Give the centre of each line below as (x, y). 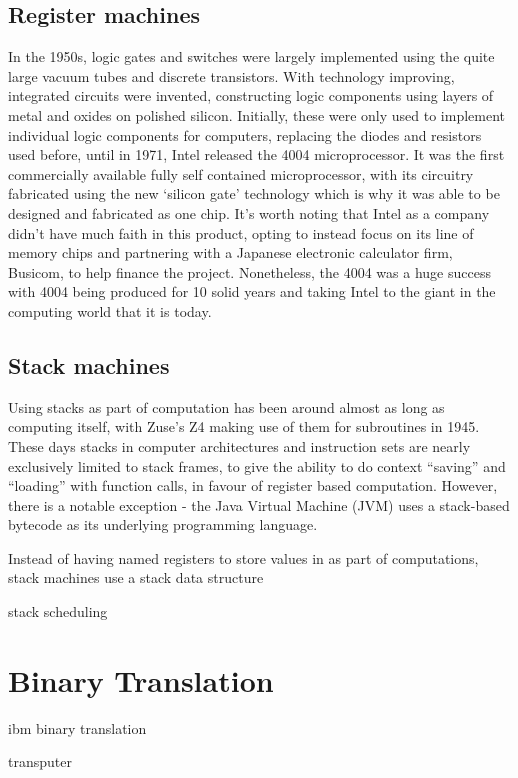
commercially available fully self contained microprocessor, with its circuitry (241, 173)
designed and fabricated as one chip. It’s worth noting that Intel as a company (249, 212)
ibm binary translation (77, 727)
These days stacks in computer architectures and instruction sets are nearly (239, 445)
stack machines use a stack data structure (136, 577)
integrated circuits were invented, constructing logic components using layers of (251, 95)
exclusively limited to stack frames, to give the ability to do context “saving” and (257, 465)
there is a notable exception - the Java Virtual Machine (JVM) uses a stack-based (259, 504)
